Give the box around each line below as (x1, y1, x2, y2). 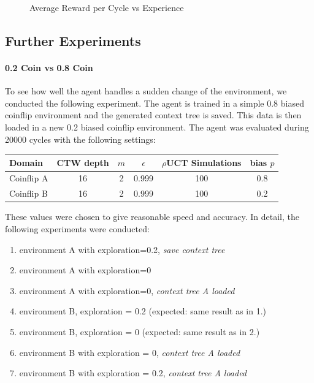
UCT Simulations (166, 156, 242, 169)
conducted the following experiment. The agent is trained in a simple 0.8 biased (5, 96, 304, 109)
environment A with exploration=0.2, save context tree (19, 243, 225, 256)
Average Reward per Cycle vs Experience (29, 1, 184, 13)
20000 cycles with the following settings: (5, 132, 156, 145)
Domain (9, 156, 44, 169)
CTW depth (56, 156, 109, 169)
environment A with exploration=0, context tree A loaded (19, 284, 235, 297)
